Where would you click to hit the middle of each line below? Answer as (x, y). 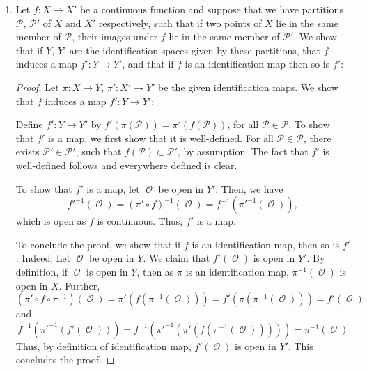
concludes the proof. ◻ (65, 360)
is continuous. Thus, (140, 221)
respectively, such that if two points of (180, 23)
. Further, (79, 285)
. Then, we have (249, 188)
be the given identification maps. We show (248, 87)
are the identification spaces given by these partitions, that (195, 50)
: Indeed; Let (43, 258)
